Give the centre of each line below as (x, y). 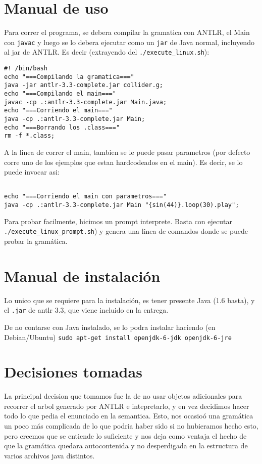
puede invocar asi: (32, 172)
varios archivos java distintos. (49, 455)
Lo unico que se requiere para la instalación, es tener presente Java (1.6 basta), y (129, 300)
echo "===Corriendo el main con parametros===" (86, 197)
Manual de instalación (82, 276)
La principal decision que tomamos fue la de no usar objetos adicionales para (123, 396)
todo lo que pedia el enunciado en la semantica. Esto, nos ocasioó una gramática (129, 416)
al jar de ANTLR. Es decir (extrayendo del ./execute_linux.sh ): (107, 52)
